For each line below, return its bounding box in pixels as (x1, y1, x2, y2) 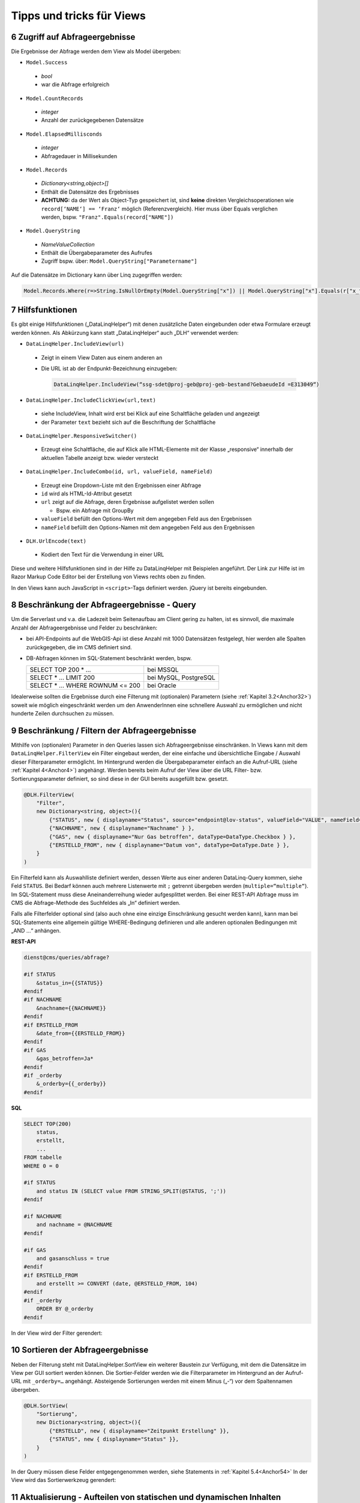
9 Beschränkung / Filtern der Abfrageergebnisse (11, 725, 197, 736)
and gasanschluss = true (36, 1255, 110, 1262)
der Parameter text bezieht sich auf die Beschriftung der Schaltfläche (41, 418, 216, 426)
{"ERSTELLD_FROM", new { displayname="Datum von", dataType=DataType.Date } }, (49, 842, 290, 848)
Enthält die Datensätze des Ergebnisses (41, 188, 139, 195)
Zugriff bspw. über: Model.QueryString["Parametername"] (41, 257, 197, 265)
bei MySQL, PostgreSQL (147, 673, 215, 682)
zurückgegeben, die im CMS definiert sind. (26, 643, 132, 650)
